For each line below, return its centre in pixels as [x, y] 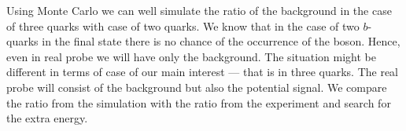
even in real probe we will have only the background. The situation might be [191, 56]
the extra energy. [47, 118]
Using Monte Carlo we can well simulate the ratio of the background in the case [199, 10]
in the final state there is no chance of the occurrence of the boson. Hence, [221, 41]
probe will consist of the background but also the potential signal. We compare [197, 87]
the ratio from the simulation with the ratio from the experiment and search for [199, 102]
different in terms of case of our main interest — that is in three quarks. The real [203, 72]
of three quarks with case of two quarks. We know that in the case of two [183, 25]
